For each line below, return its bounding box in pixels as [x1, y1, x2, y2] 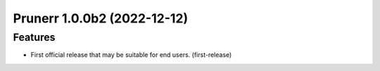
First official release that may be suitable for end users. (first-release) [30, 51, 232, 59]
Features [13, 31, 56, 44]
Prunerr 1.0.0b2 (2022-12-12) [13, 11, 189, 26]
